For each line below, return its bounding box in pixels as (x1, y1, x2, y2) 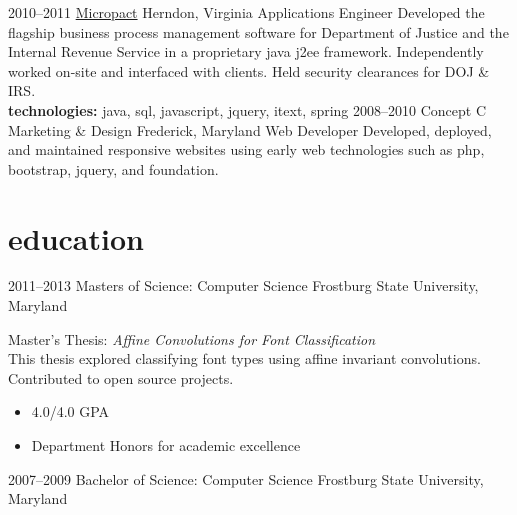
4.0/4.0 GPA (31, 401, 110, 422)
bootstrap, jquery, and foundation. (8, 158, 219, 179)
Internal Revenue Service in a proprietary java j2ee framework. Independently (8, 41, 484, 62)
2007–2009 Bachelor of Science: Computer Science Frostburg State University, (8, 468, 484, 489)
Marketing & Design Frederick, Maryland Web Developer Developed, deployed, (8, 119, 492, 140)
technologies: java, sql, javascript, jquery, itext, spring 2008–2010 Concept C (8, 99, 487, 120)
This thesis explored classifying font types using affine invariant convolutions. (8, 348, 481, 369)
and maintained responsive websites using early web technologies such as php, (8, 139, 485, 160)
